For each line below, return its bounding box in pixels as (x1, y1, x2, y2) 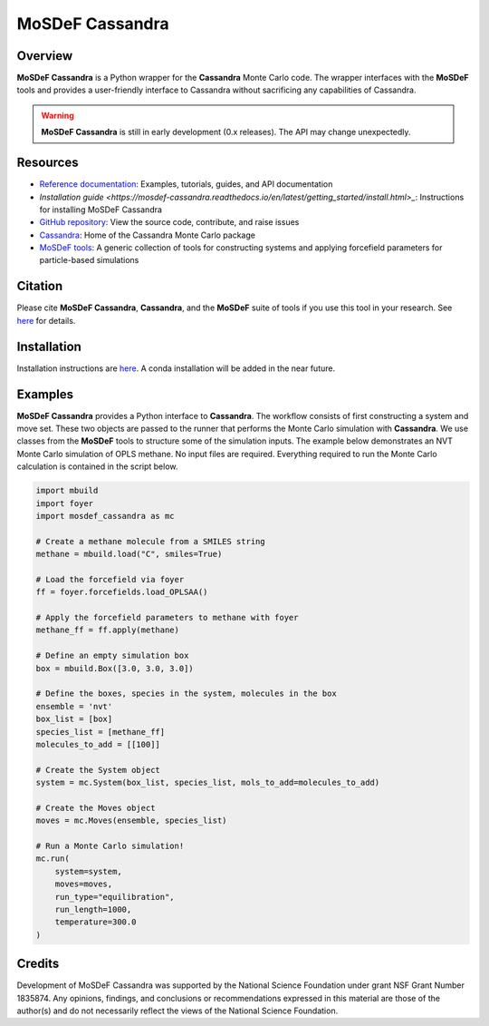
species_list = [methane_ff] (35, 727, 166, 737)
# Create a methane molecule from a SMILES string (35, 536, 266, 546)
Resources (16, 155, 79, 171)
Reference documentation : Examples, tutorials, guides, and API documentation (39, 179, 333, 190)
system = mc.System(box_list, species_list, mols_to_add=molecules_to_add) (35, 777, 380, 788)
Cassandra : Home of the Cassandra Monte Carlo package (39, 230, 255, 240)
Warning (41, 110, 74, 121)
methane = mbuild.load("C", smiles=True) (35, 549, 223, 560)
